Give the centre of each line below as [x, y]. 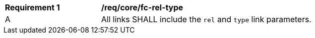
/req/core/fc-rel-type [142, 7]
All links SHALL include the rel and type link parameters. [206, 19]
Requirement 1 [32, 7]
